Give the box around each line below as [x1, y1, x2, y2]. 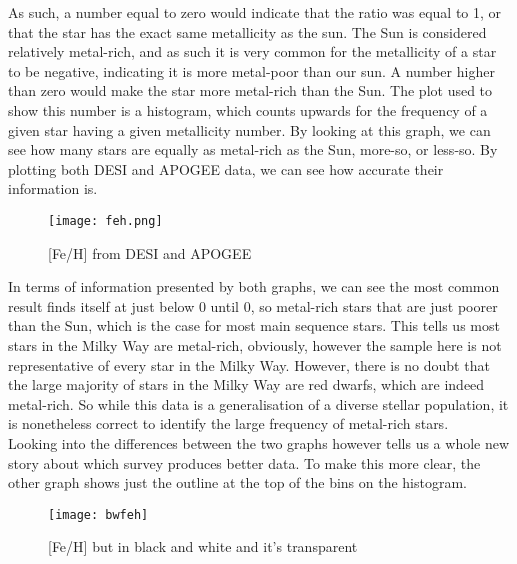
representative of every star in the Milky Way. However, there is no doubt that [8, 354, 490, 375]
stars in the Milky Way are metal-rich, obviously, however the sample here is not [8, 334, 502, 355]
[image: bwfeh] [48, 507, 149, 522]
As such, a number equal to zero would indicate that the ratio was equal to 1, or [8, 2, 502, 22]
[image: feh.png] [48, 213, 163, 228]
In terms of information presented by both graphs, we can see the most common [8, 276, 500, 297]
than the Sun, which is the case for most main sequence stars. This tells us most [8, 315, 500, 336]
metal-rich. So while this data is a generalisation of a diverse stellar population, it [8, 393, 509, 414]
